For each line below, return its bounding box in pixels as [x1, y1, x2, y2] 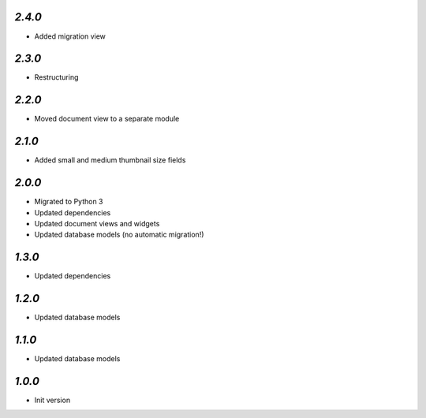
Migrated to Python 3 [34, 197, 103, 207]
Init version [34, 395, 71, 405]
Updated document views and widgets [34, 218, 160, 228]
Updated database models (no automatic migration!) [34, 230, 204, 240]
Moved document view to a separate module [34, 114, 180, 124]
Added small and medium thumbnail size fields [34, 155, 186, 165]
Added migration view [34, 32, 106, 41]
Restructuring [34, 73, 79, 82]
